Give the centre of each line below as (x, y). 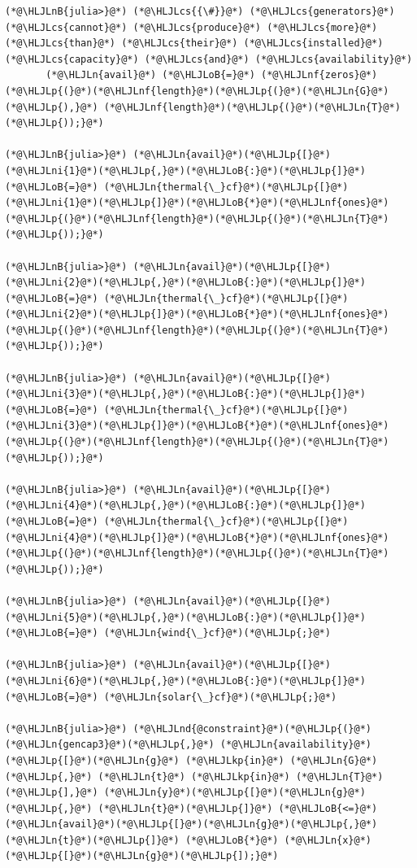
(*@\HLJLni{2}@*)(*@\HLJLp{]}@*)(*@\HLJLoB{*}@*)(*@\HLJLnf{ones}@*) (197, 314)
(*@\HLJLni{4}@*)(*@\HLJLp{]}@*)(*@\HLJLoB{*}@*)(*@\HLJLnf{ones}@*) (197, 537)
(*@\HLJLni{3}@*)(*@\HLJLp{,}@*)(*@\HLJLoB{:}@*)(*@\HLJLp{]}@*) (185, 394)
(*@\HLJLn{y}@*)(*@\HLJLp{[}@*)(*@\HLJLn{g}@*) (235, 793)
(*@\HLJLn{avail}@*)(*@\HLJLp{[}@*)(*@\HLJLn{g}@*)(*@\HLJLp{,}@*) (191, 824)
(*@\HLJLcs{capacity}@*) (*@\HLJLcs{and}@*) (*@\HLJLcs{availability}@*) (209, 59)
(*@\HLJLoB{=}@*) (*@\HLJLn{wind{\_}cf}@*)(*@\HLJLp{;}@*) (168, 633)
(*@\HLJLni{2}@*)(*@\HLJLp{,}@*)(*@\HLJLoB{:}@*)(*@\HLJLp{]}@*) (185, 283)
